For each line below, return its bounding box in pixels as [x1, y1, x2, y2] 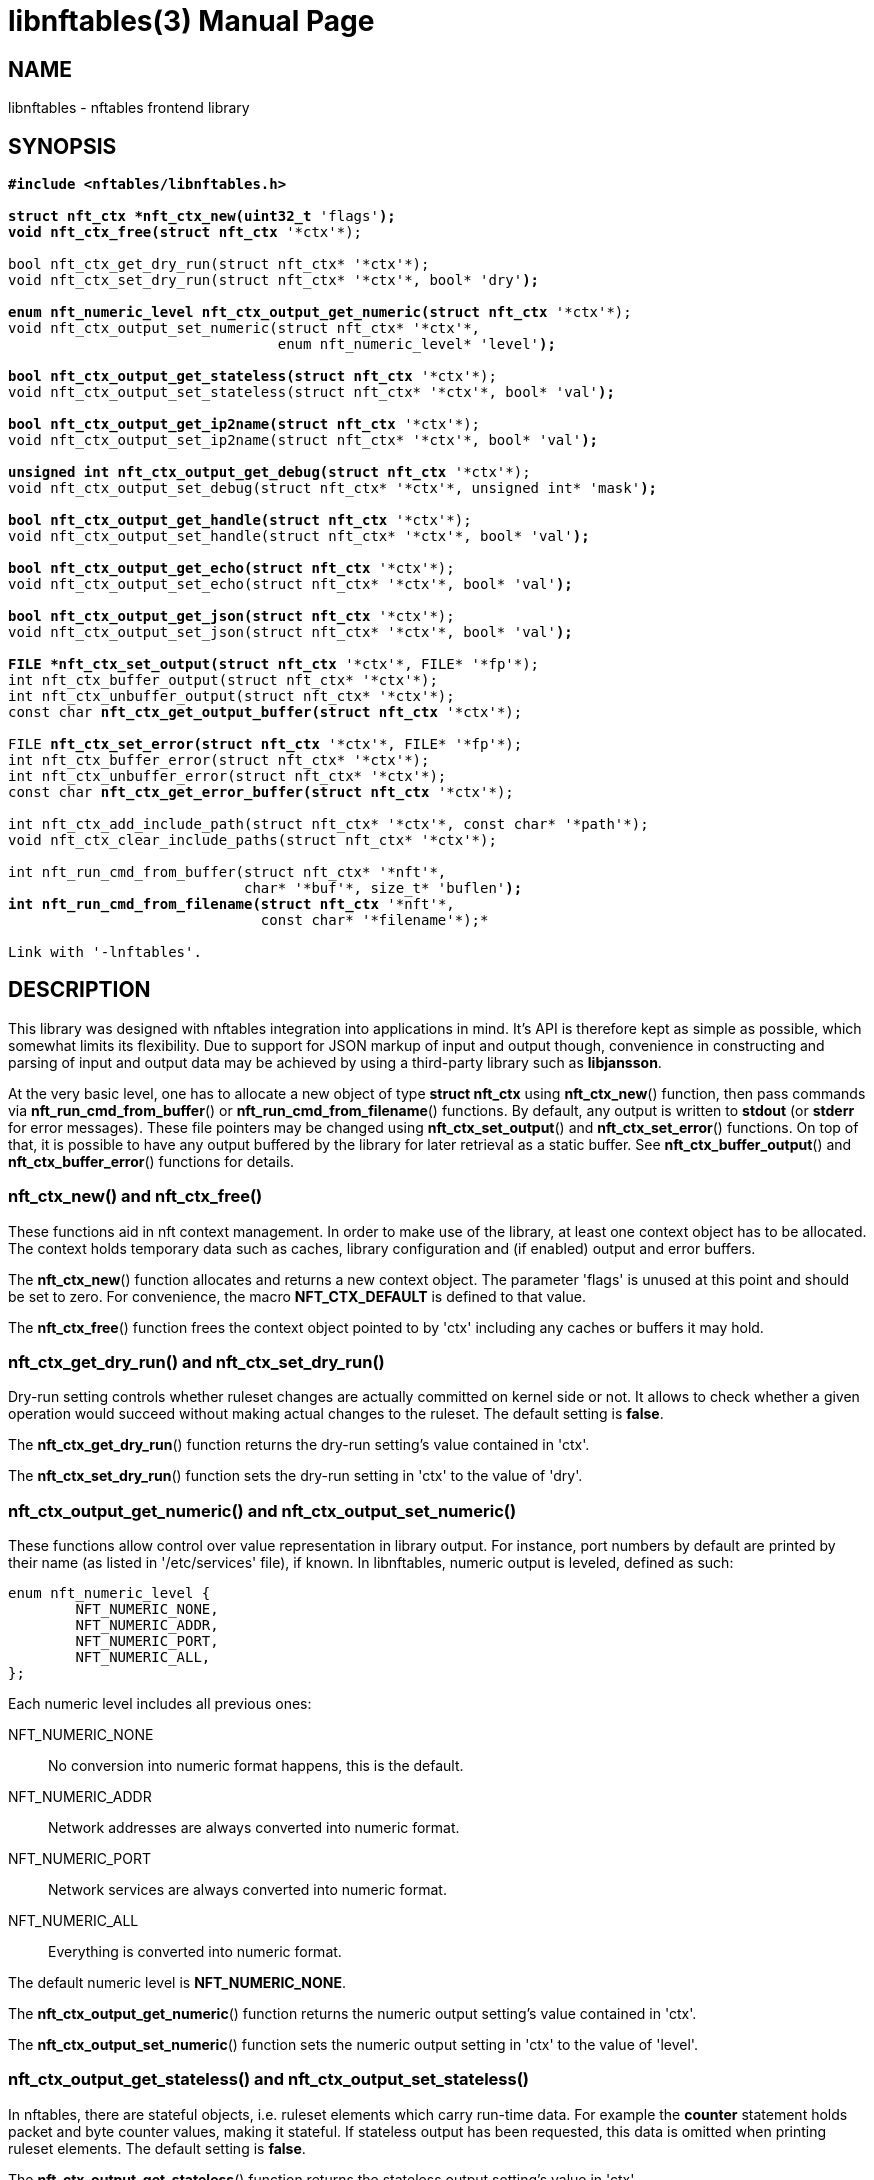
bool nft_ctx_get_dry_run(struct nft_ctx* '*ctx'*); [8, 256, 430, 273]
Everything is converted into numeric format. [48, 1943, 342, 1961]
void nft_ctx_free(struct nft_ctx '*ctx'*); [8, 224, 363, 241]
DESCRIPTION [8, 977, 151, 1003]
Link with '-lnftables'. [8, 944, 202, 961]
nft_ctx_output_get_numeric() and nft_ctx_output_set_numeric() [8, 1500, 517, 1521]
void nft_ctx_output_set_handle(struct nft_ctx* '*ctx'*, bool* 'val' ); [8, 528, 590, 545]
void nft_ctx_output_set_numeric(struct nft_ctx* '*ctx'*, [8, 320, 481, 337]
